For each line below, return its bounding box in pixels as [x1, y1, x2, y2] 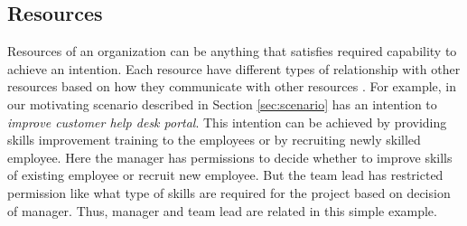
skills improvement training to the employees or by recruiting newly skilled [7, 130, 421, 149]
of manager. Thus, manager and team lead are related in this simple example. [7, 201, 437, 220]
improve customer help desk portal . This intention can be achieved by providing [7, 112, 447, 131]
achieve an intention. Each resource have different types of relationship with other [7, 59, 461, 78]
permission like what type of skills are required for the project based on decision [7, 183, 451, 202]
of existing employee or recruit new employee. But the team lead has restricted [7, 165, 444, 184]
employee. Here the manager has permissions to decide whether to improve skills [7, 147, 453, 166]
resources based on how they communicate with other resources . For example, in [7, 77, 456, 96]
